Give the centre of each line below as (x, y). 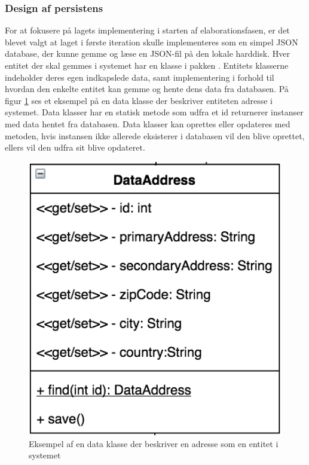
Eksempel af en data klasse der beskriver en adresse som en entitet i (154, 443)
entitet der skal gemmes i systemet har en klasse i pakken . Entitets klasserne (147, 65)
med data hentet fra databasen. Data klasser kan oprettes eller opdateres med (148, 123)
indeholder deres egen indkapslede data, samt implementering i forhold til (140, 77)
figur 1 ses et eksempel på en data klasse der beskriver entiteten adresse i (139, 100)
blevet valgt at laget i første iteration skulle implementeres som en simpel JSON (152, 42)
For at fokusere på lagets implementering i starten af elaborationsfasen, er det (147, 30)
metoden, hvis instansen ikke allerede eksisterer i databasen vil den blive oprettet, (155, 135)
